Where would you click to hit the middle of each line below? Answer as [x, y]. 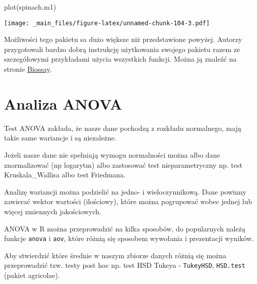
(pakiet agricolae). [32, 275]
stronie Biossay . [28, 69]
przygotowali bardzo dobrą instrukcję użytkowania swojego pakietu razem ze [122, 49]
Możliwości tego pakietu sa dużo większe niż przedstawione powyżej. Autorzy [123, 39]
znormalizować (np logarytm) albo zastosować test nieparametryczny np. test [123, 164]
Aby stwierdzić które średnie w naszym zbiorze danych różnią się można [115, 255]
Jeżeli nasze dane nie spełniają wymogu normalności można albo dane [112, 154]
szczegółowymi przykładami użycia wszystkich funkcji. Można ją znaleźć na [120, 59]
